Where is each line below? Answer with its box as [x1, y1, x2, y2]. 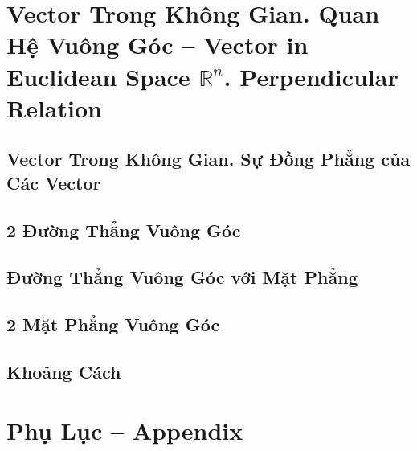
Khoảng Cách [6, 359, 121, 383]
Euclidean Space [6, 59, 190, 92]
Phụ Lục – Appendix [6, 414, 243, 447]
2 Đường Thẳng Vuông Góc [6, 217, 241, 242]
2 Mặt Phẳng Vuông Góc [6, 312, 220, 337]
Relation [6, 91, 102, 124]
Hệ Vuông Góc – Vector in [6, 28, 309, 61]
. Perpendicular [223, 59, 399, 92]
